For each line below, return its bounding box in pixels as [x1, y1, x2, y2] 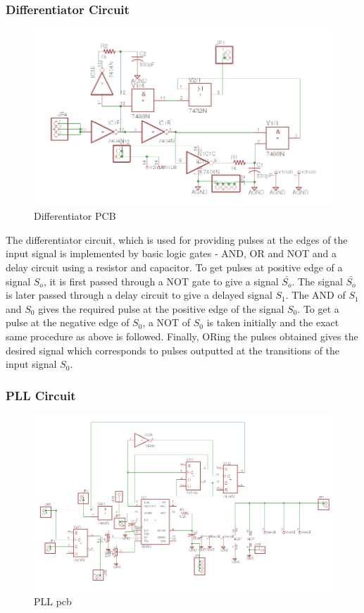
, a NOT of [142, 315, 191, 330]
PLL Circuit [6, 386, 76, 404]
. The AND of [285, 287, 346, 302]
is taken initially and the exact [206, 315, 339, 330]
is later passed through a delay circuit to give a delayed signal [6, 287, 272, 302]
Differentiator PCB [34, 209, 116, 223]
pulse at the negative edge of [6, 315, 130, 330]
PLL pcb [34, 594, 72, 609]
